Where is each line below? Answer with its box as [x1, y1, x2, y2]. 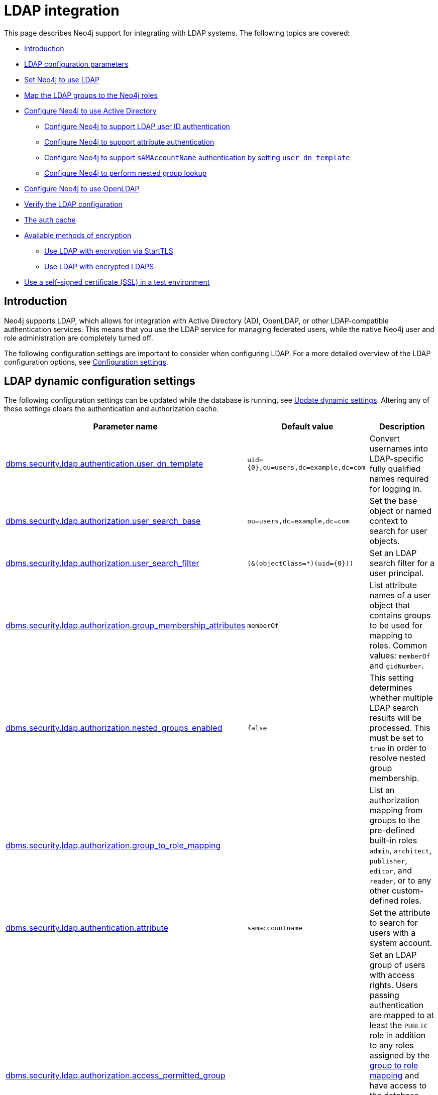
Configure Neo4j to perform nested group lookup [44, 168, 207, 177]
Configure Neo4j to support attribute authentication [44, 137, 214, 146]
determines [369, 683, 412, 693]
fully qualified [369, 464, 421, 474]
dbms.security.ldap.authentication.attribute [6, 923, 168, 933]
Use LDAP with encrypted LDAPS [44, 262, 154, 271]
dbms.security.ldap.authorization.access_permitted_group [6, 1070, 226, 1081]
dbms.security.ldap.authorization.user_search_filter [6, 558, 199, 569]
